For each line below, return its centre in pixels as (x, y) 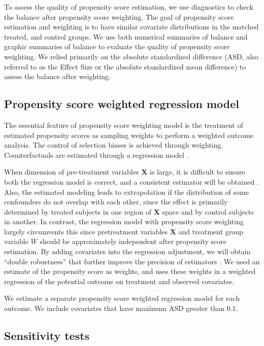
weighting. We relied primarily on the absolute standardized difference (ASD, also (131, 56)
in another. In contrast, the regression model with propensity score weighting (124, 221)
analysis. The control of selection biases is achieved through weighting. (114, 145)
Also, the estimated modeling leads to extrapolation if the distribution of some (126, 192)
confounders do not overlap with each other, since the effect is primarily (116, 202)
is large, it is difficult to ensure (197, 172)
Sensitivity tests (47, 336)
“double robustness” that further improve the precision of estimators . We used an (132, 261)
